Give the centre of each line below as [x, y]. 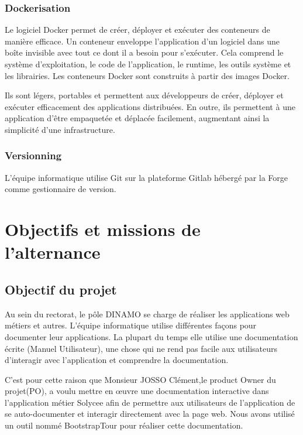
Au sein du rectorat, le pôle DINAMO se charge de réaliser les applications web [147, 314]
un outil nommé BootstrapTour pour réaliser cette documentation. [124, 425]
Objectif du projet [61, 289]
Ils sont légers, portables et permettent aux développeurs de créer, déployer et [144, 95]
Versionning [33, 155]
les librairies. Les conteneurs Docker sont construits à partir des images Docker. [147, 75]
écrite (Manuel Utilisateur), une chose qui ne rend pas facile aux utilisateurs [141, 348]
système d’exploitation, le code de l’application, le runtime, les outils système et [148, 64]
